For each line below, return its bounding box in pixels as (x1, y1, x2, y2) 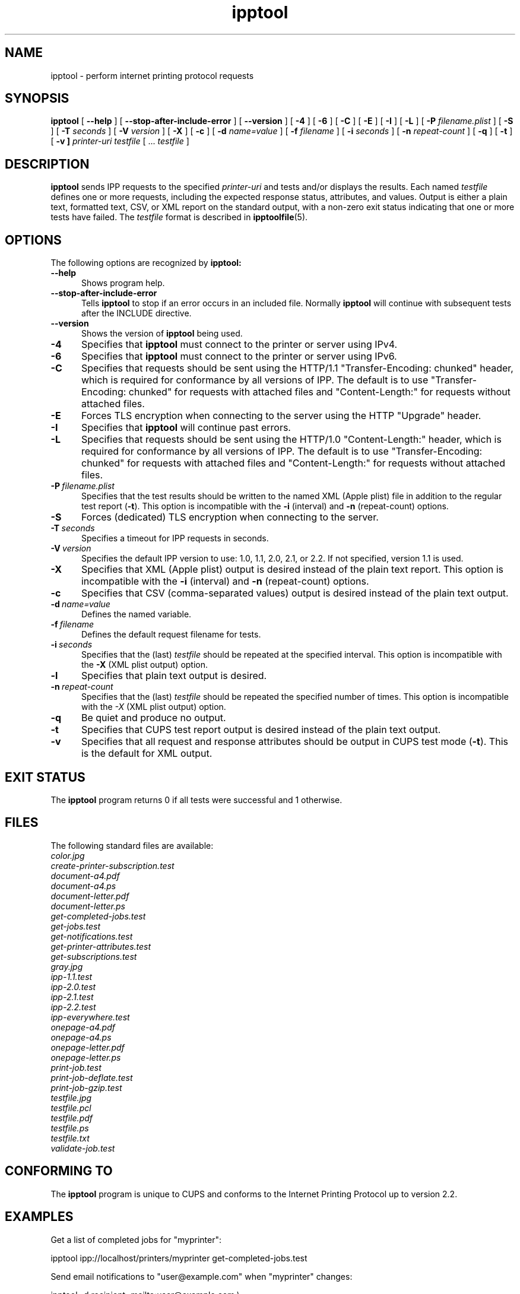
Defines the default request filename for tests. (81, 629, 261, 640)
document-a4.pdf (50, 870, 120, 881)
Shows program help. (81, 278, 165, 288)
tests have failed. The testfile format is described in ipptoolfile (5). (50, 212, 308, 223)
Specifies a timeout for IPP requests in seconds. (81, 533, 269, 544)
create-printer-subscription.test (50, 860, 175, 871)
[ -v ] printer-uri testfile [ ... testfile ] (50, 136, 189, 147)
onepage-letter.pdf (50, 1042, 125, 1052)
